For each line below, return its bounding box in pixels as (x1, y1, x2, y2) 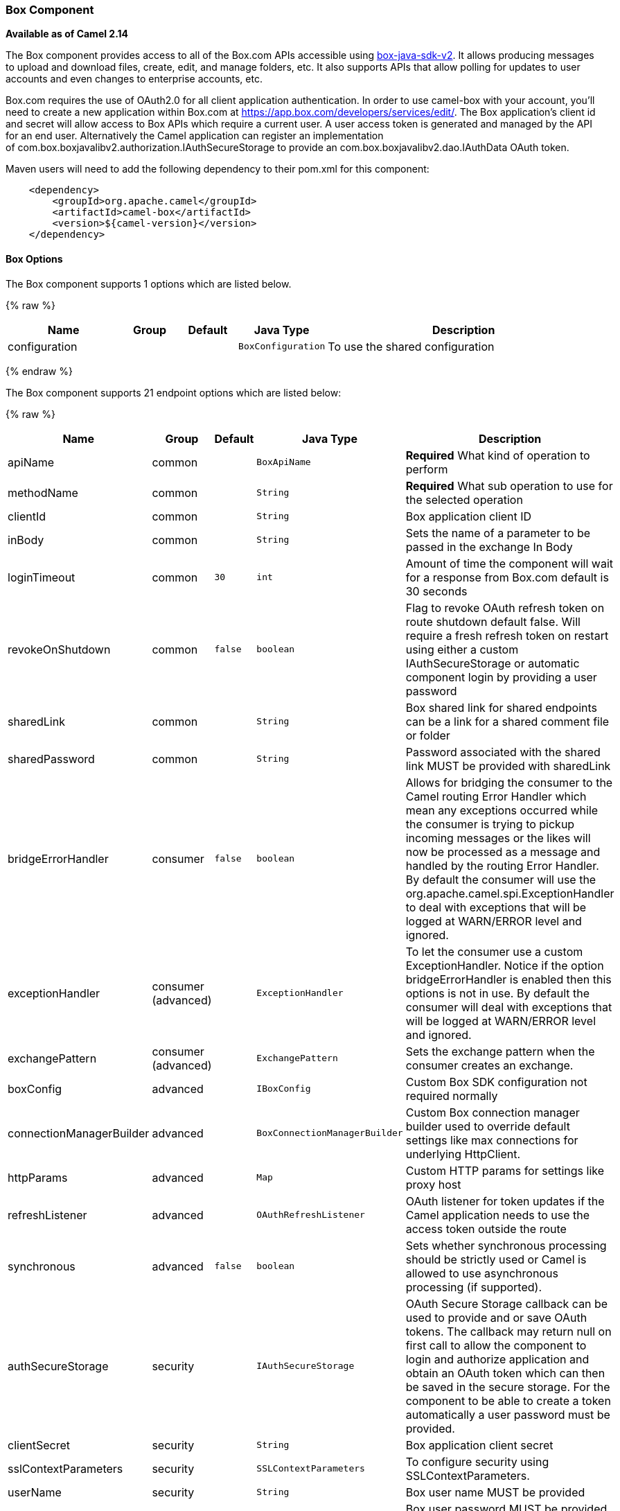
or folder (405, 728, 450, 742)
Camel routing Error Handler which (405, 789, 587, 803)
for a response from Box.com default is (405, 570, 609, 584)
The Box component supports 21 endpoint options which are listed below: (6, 386, 342, 399)
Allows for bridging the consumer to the (405, 775, 613, 789)
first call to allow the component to (405, 1338, 587, 1352)
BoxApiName (256, 457, 311, 468)
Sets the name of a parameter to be (405, 525, 591, 540)
